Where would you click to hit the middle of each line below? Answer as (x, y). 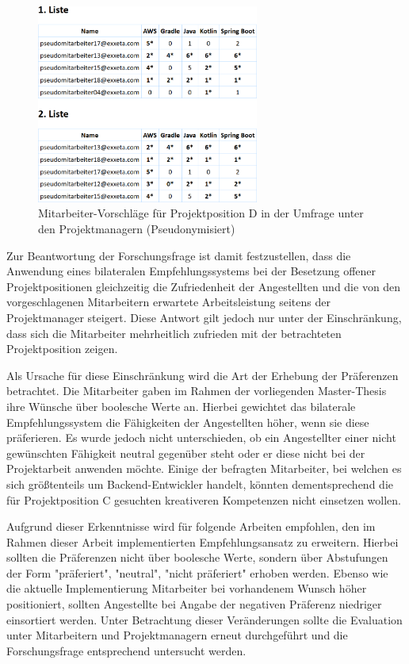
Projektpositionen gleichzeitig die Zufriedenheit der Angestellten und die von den (204, 286)
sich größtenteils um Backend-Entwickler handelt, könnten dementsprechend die (200, 484)
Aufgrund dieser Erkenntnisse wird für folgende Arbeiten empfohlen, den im (191, 526)
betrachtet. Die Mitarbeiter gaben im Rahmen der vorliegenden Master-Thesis (197, 391)
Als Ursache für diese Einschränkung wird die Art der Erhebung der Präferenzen (203, 375)
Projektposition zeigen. (62, 349)
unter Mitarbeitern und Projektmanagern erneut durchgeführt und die (177, 635)
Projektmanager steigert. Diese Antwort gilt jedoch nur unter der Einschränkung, (204, 317)
